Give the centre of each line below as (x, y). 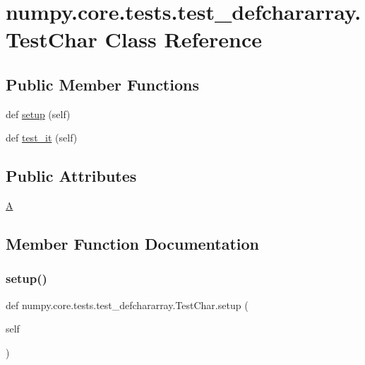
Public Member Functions (102, 84)
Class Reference (183, 39)
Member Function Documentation (133, 244)
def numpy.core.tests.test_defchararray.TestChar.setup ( (127, 305)
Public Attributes (71, 176)
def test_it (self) (42, 138)
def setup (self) (38, 114)
